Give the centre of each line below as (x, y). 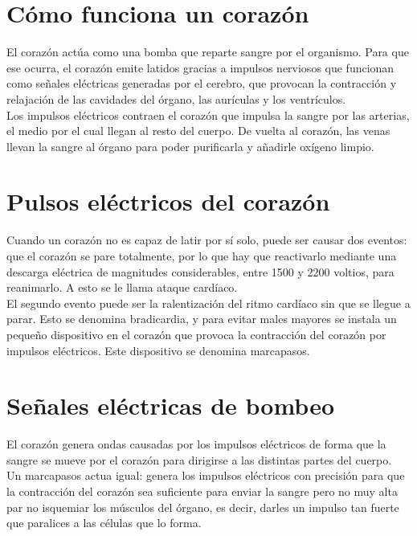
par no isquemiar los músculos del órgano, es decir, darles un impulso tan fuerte (203, 507)
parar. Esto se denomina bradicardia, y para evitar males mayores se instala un (202, 319)
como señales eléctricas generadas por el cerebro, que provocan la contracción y (202, 83)
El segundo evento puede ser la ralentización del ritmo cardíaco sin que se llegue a (208, 303)
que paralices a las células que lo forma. (104, 523)
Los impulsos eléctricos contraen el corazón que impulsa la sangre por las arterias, (208, 115)
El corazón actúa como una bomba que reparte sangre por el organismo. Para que (208, 52)
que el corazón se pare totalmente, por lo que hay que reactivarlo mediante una (202, 256)
